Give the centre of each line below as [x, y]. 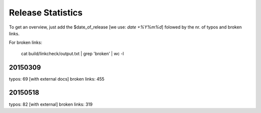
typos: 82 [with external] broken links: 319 [51, 104]
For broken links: [26, 42]
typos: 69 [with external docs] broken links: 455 [57, 79]
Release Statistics [46, 13]
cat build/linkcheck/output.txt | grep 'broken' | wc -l [72, 54]
